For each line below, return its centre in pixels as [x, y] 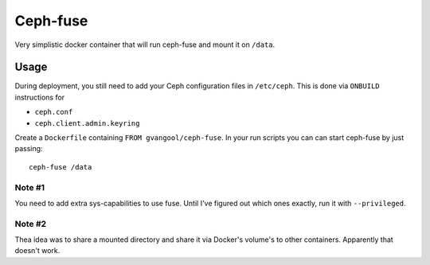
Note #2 [31, 224]
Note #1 [30, 187]
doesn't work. [37, 251]
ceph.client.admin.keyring [87, 123]
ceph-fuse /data [61, 167]
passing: [29, 149]
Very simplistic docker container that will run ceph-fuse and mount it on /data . [145, 45]
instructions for [40, 97]
